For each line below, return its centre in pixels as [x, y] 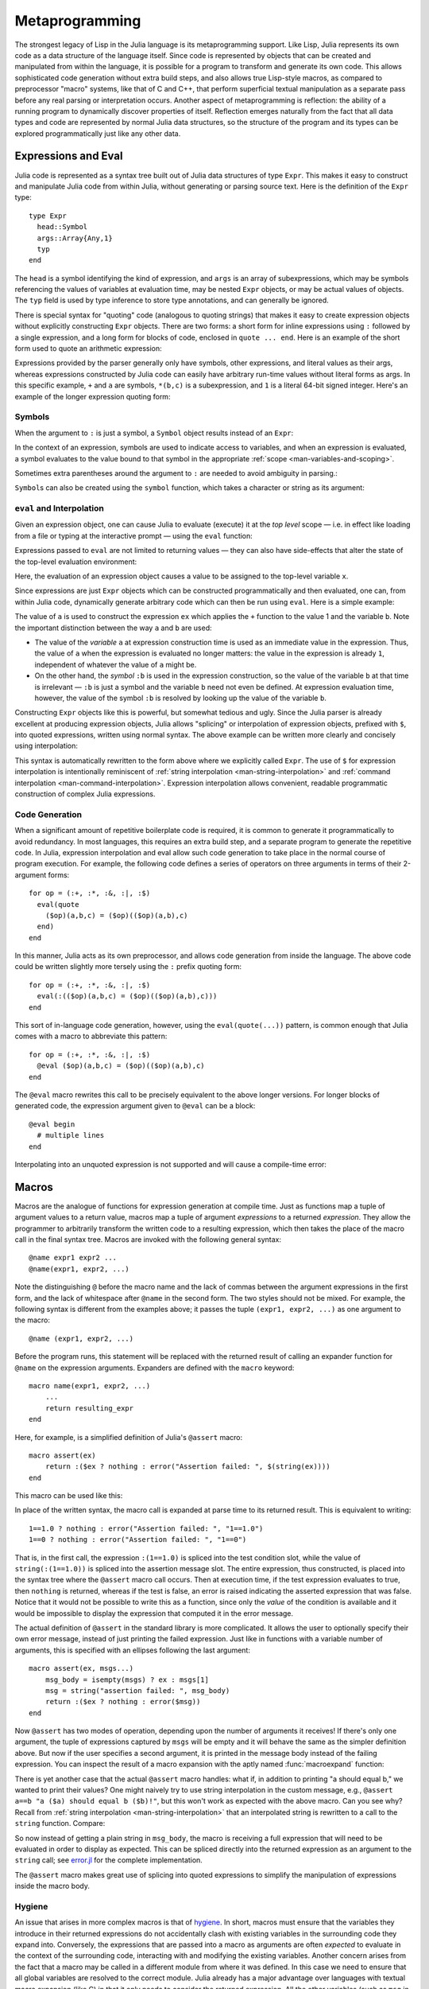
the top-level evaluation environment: [76, 562]
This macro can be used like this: [69, 1496]
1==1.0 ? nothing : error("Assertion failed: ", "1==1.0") [146, 1528]
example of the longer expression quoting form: [93, 396]
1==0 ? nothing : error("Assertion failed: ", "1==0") [138, 1540]
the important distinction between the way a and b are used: [113, 628]
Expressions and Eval [69, 156]
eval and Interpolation [60, 508]
